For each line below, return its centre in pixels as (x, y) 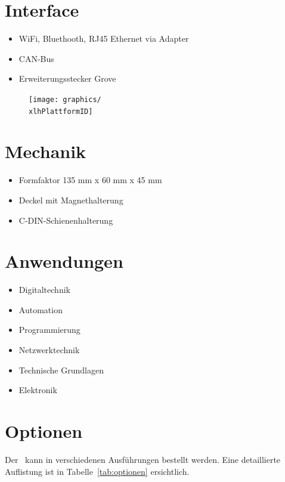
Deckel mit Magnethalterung (71, 200)
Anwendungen (64, 261)
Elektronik (38, 390)
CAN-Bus (36, 58)
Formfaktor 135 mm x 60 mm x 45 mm (90, 180)
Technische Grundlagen (61, 370)
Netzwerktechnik (49, 350)
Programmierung (49, 330)
